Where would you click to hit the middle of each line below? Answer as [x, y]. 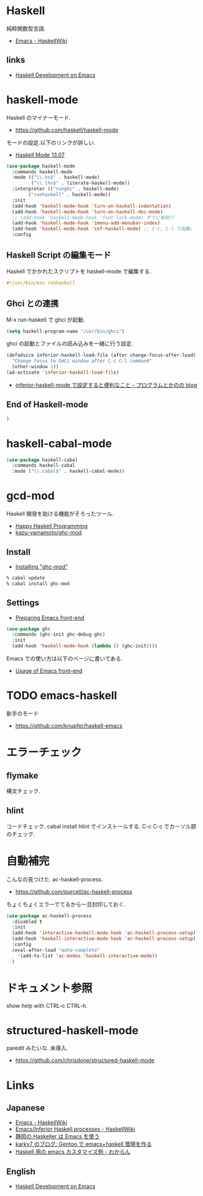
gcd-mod [31, 496]
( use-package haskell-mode [41, 166]
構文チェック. [24, 791]
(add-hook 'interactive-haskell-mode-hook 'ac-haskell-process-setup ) [104, 933]
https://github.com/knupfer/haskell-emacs [69, 725]
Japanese [25, 1108]
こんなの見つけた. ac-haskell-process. [55, 879]
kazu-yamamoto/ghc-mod [48, 533]
